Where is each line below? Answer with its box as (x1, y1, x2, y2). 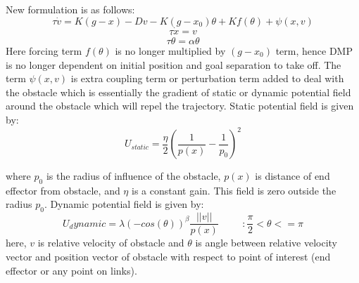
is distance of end (255, 169, 330, 183)
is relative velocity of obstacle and (37, 235, 184, 250)
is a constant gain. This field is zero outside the (131, 183, 336, 197)
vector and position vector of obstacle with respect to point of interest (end (6, 249, 331, 263)
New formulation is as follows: (6, 2, 135, 16)
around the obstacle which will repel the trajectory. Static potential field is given (6, 98, 354, 113)
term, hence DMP (275, 44, 353, 58)
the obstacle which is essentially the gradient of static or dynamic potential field (6, 84, 351, 99)
